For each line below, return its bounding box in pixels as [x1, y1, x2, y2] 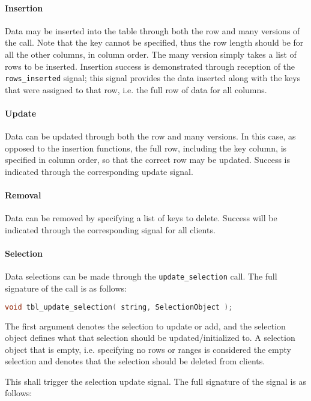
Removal [5, 189, 41, 201]
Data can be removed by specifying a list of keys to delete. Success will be [5, 212, 277, 224]
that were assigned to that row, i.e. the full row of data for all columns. [5, 83, 267, 96]
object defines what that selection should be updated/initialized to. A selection [5, 331, 295, 344]
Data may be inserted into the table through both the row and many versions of [5, 24, 300, 37]
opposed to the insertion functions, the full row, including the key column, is [5, 141, 287, 154]
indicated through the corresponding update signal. [5, 165, 193, 177]
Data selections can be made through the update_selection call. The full [5, 270, 277, 283]
